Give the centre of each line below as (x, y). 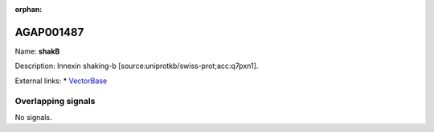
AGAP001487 (49, 32)
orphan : (29, 9)
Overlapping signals (55, 102)
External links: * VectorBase (61, 81)
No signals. (33, 117)
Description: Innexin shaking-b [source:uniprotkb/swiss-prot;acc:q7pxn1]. (137, 66)
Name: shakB (37, 51)
